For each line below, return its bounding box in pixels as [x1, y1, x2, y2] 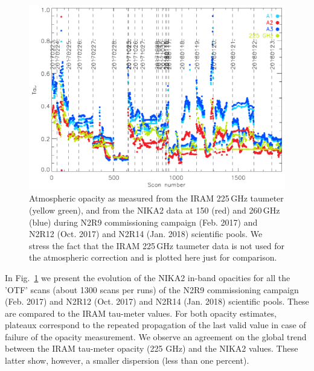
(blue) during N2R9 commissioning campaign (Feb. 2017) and [29, 215, 258, 228]
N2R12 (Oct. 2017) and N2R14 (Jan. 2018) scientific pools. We [29, 227, 263, 240]
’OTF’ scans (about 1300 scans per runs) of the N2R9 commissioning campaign [5, 283, 299, 296]
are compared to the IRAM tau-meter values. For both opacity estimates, [5, 306, 277, 319]
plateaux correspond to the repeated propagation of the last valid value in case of [5, 319, 306, 331]
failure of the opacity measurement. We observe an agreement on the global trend [5, 330, 307, 343]
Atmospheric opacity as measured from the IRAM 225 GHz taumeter [29, 192, 284, 205]
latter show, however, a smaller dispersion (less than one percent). [5, 354, 249, 367]
